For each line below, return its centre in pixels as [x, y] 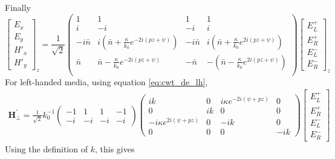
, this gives [115, 148]
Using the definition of [46, 148]
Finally [18, 7]
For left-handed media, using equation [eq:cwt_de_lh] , [106, 81]
